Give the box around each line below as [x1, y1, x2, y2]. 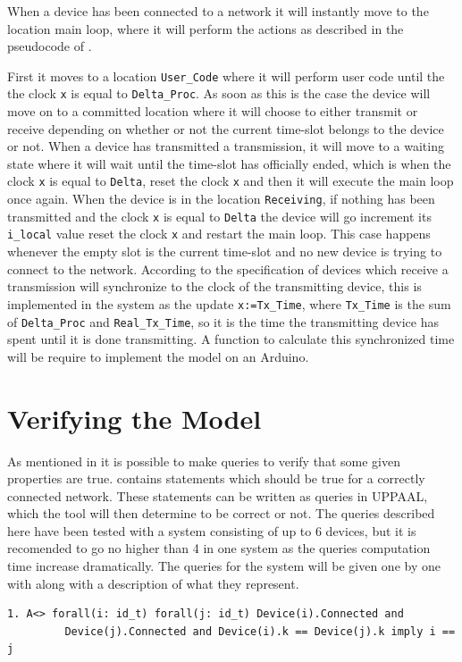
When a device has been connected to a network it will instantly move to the [7, 2, 429, 20]
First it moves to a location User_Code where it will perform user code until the [7, 66, 445, 85]
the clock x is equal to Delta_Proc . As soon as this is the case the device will [7, 84, 431, 103]
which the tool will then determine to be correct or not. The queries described [7, 504, 435, 523]
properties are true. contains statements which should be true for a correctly [7, 469, 425, 488]
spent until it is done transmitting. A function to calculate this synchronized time [7, 330, 455, 348]
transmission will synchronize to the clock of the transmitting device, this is [7, 277, 422, 296]
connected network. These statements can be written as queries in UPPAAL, [7, 486, 428, 505]
